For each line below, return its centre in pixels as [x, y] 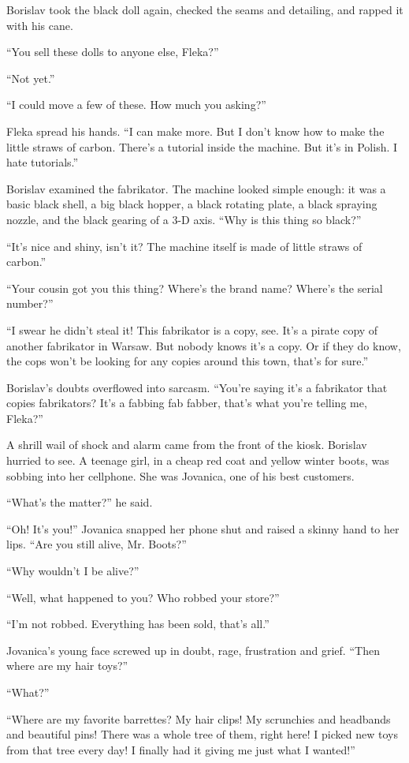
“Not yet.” [31, 78]
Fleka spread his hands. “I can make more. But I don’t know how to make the [195, 131]
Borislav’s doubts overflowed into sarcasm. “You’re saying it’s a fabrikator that [197, 387]
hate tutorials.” [43, 162]
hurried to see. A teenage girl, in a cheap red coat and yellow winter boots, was [198, 460]
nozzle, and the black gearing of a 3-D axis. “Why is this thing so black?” [184, 219]
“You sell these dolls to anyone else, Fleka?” [113, 52]
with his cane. [40, 25]
